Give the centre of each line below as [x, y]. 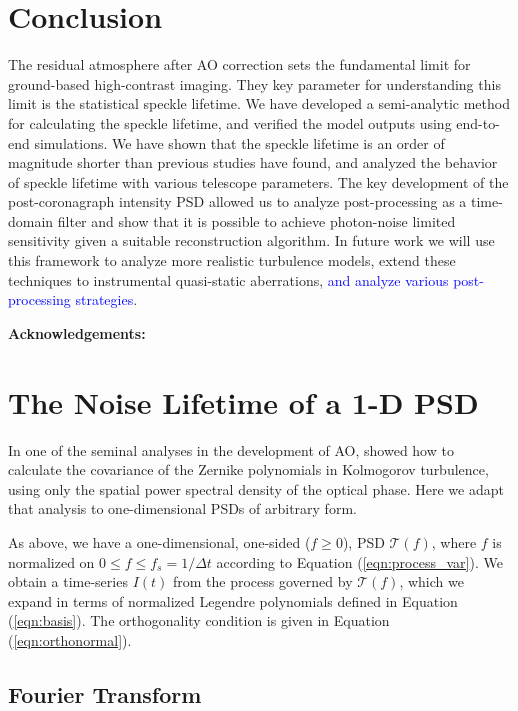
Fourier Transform [105, 693]
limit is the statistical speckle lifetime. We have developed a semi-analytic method [259, 103]
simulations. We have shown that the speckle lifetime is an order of [239, 142]
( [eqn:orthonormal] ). [70, 639]
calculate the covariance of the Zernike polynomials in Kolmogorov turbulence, [248, 469]
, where [454, 541]
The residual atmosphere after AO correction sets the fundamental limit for [239, 64]
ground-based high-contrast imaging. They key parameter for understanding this [254, 83]
